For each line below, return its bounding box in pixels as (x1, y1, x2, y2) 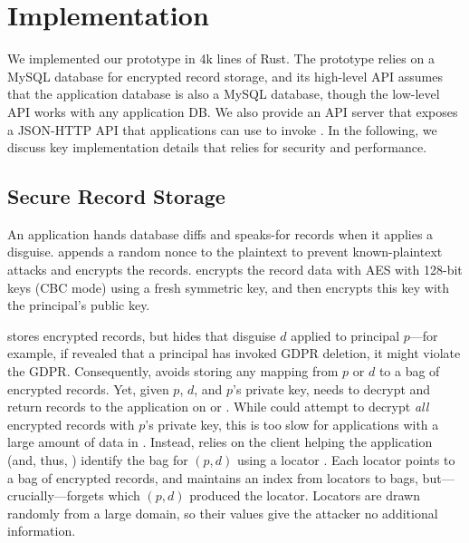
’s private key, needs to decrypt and (233, 379, 431, 398)
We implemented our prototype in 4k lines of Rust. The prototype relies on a (7, 49, 435, 68)
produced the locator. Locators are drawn (189, 486, 420, 505)
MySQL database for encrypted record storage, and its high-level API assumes (7, 66, 443, 85)
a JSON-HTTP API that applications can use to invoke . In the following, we (7, 120, 437, 139)
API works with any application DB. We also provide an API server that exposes (7, 102, 458, 121)
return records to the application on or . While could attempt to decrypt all (7, 397, 429, 416)
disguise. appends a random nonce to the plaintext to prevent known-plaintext (7, 242, 443, 261)
